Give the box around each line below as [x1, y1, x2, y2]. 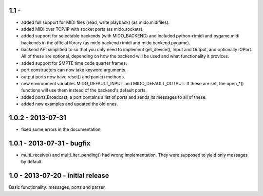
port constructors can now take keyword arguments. [21, 67, 127, 73]
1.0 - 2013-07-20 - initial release [9, 172, 109, 180]
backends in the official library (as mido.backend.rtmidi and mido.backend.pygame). [21, 39, 190, 46]
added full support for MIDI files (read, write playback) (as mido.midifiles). [21, 19, 170, 25]
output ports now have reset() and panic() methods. [21, 73, 125, 80]
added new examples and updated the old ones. [21, 101, 118, 107]
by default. [21, 159, 43, 165]
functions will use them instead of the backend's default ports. [21, 88, 147, 93]
